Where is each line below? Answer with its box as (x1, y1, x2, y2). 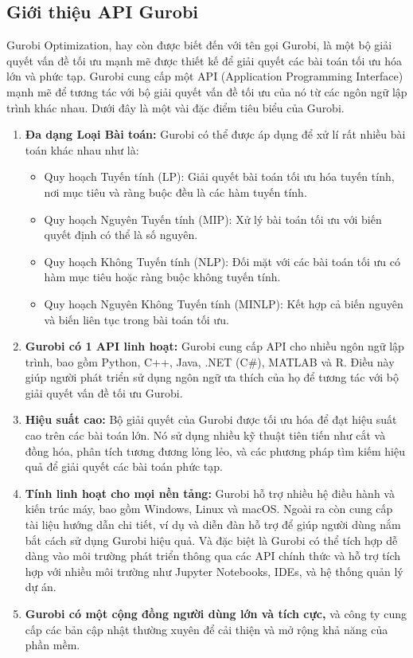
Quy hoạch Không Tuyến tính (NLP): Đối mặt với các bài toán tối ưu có (44, 253, 401, 269)
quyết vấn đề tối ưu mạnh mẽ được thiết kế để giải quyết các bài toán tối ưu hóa (6, 52, 402, 69)
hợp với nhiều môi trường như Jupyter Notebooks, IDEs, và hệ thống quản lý (25, 562, 403, 579)
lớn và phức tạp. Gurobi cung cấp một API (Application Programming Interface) (6, 68, 403, 84)
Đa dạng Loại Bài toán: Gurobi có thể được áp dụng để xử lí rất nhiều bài (25, 126, 406, 143)
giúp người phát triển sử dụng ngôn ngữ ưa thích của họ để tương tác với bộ (25, 369, 399, 386)
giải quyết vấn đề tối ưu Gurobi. (25, 384, 183, 401)
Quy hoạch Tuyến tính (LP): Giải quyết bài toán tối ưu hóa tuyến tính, (44, 168, 395, 185)
